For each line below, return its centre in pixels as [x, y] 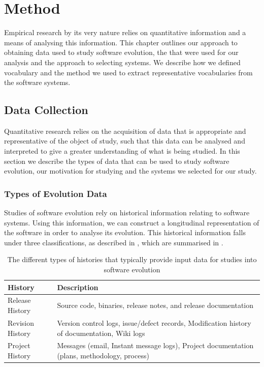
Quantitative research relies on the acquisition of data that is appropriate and [125, 131]
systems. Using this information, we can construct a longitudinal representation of [132, 222]
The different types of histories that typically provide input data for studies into [132, 259]
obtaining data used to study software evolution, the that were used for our [121, 52]
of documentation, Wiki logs [101, 333]
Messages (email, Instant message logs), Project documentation [155, 345]
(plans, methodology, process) [103, 355]
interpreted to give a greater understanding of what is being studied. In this [122, 151]
